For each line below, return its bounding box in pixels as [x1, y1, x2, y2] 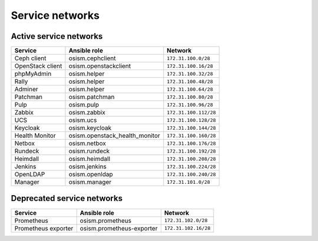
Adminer [14, 85, 38, 94]
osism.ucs [68, 116, 97, 124]
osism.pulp [68, 101, 100, 109]
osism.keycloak [68, 124, 112, 132]
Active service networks [11, 31, 103, 41]
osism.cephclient [68, 54, 116, 62]
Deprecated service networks [11, 193, 123, 203]
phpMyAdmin [14, 70, 52, 78]
